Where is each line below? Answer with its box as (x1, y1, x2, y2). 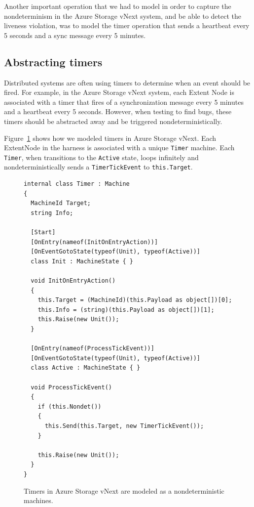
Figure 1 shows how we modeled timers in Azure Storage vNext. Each (4, 132, 217, 143)
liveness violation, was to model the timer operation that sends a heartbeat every (4, 20, 250, 31)
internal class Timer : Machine (24, 180, 130, 188)
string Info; (31, 209, 73, 216)
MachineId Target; (31, 200, 91, 207)
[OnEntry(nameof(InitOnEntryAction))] (31, 238, 158, 246)
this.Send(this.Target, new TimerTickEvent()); (44, 422, 204, 429)
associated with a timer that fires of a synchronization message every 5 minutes (4, 96, 244, 107)
